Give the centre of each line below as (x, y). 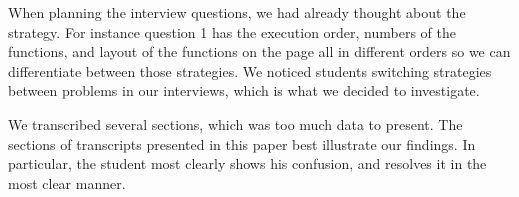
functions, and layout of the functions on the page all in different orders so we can (259, 51)
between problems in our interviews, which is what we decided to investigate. (244, 90)
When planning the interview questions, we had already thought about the (237, 12)
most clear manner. (67, 182)
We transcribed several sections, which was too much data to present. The (235, 123)
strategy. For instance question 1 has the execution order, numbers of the (232, 31)
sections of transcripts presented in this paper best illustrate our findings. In (242, 143)
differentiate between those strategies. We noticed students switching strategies (250, 70)
